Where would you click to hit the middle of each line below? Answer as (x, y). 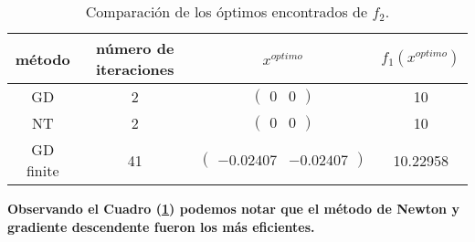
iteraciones (135, 69)
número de (135, 48)
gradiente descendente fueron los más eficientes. (161, 226)
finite (42, 170)
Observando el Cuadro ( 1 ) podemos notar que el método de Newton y (233, 208)
